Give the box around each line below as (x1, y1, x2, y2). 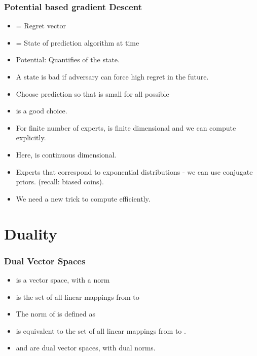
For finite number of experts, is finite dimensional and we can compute (16, 122, 236, 133)
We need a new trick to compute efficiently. (16, 193, 151, 204)
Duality (4, 223, 57, 244)
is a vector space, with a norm (16, 274, 110, 285)
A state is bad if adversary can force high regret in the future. (16, 71, 209, 82)
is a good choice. (16, 105, 67, 116)
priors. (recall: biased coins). (16, 176, 104, 187)
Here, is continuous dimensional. (16, 149, 117, 160)
